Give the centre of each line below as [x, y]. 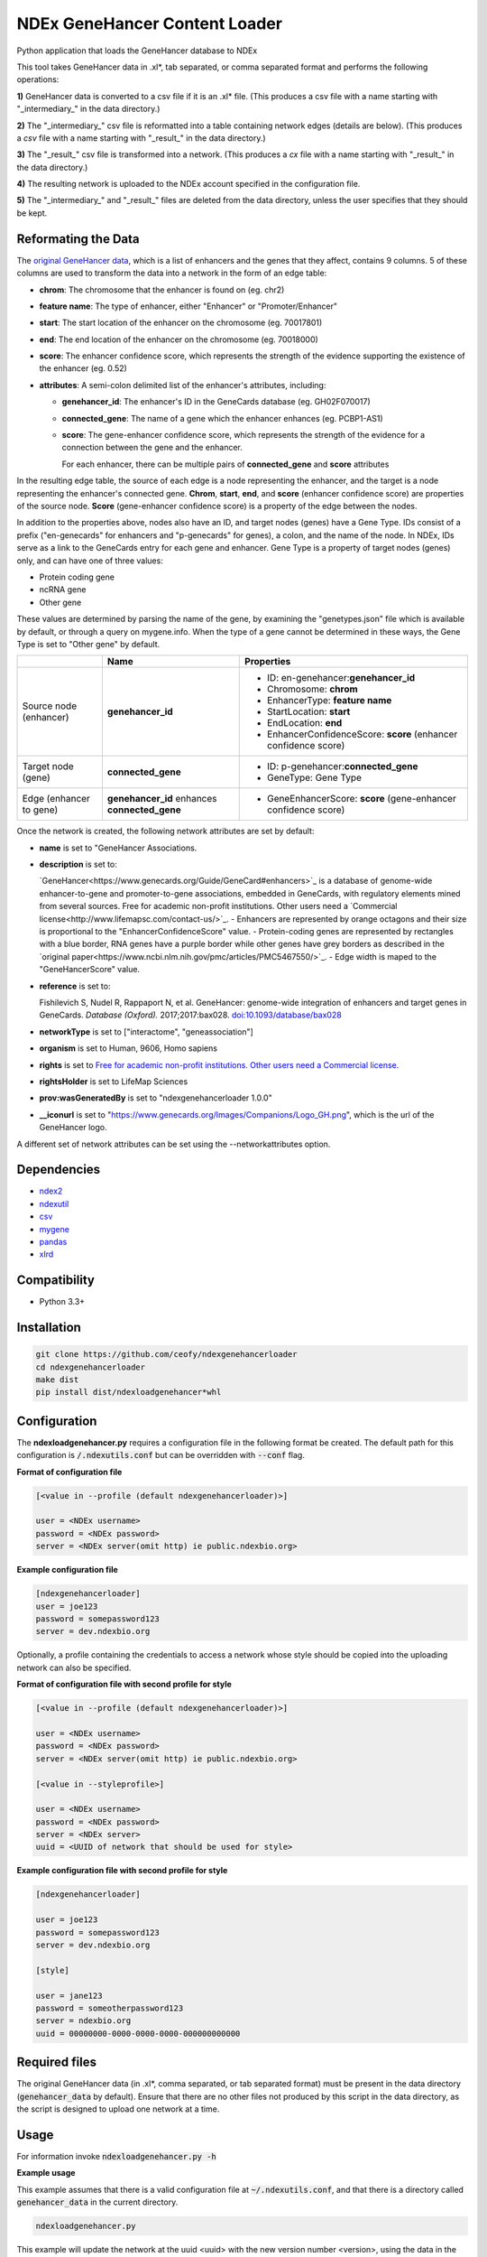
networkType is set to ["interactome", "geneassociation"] [147, 1031]
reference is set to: [75, 986]
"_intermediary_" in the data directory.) [88, 109]
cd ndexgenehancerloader [91, 1367]
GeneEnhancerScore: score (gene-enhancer [362, 799]
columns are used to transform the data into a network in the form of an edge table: [172, 273]
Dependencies [59, 1170]
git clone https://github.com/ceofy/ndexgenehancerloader [166, 1355]
